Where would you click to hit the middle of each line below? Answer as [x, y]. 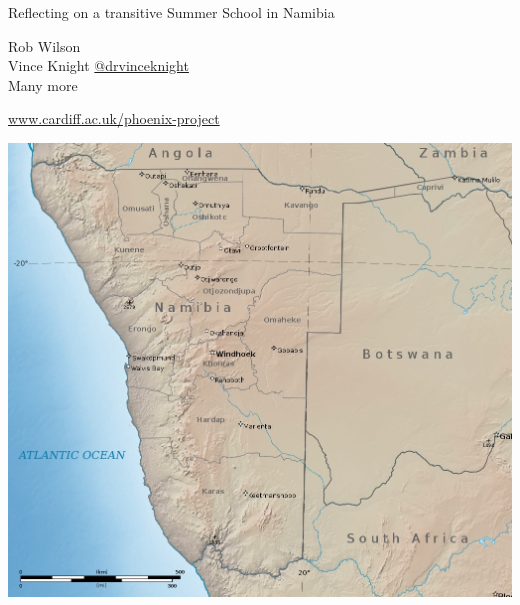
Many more [43, 84]
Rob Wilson [44, 45]
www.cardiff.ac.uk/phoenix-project [114, 118]
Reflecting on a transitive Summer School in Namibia [171, 12]
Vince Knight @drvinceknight [98, 65]
